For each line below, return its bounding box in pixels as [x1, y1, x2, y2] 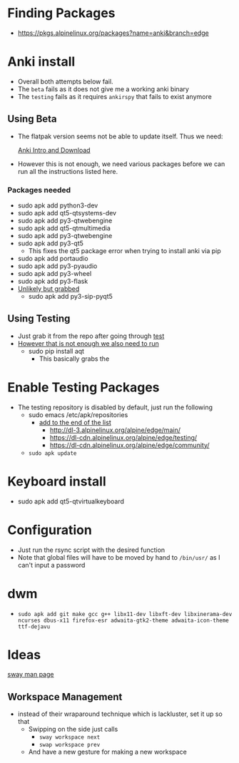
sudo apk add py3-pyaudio [17, 262, 98, 270]
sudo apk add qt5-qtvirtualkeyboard [17, 497, 125, 506]
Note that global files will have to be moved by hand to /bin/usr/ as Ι [17, 553, 220, 561]
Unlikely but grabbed [17, 284, 80, 293]
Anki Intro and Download [17, 145, 91, 154]
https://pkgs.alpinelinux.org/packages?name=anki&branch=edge [17, 29, 209, 37]
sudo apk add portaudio [17, 254, 88, 262]
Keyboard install [7, 473, 107, 489]
